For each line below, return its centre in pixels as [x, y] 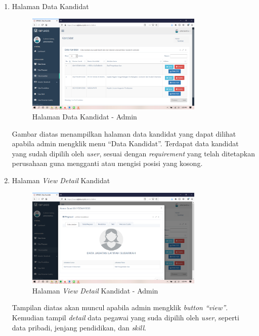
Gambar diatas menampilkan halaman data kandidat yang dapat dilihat [124, 133]
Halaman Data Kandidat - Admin [84, 116]
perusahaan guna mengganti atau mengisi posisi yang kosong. [107, 163]
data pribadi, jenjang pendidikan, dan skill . [79, 327]
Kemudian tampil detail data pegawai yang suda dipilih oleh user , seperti [125, 318]
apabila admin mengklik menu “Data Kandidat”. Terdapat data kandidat [125, 143]
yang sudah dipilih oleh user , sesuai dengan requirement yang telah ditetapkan [133, 153]
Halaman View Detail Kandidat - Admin [95, 290]
